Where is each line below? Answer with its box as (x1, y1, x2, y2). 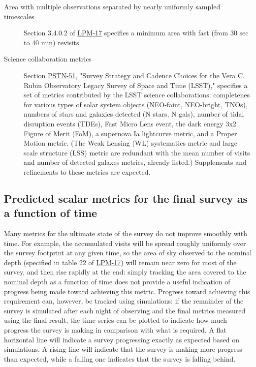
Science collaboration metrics (4, 54, 92, 64)
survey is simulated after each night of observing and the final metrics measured (4, 305, 246, 315)
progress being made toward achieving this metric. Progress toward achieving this (4, 286, 250, 296)
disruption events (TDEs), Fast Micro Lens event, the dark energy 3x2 (24, 118, 236, 128)
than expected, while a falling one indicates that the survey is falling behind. (4, 353, 236, 364)
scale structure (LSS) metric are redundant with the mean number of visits (24, 147, 250, 157)
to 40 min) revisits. (24, 37, 81, 47)
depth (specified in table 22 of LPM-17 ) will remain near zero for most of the (4, 257, 237, 267)
